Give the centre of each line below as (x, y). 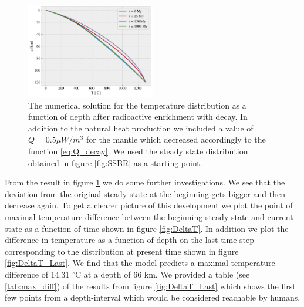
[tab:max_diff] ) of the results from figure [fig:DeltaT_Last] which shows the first (150, 286)
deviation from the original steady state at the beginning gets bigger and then (145, 193)
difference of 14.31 (37, 274)
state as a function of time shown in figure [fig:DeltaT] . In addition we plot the (147, 228)
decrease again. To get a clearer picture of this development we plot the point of (149, 205)
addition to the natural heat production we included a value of (141, 128)
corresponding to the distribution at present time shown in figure (122, 251)
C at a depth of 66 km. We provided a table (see (162, 274)
